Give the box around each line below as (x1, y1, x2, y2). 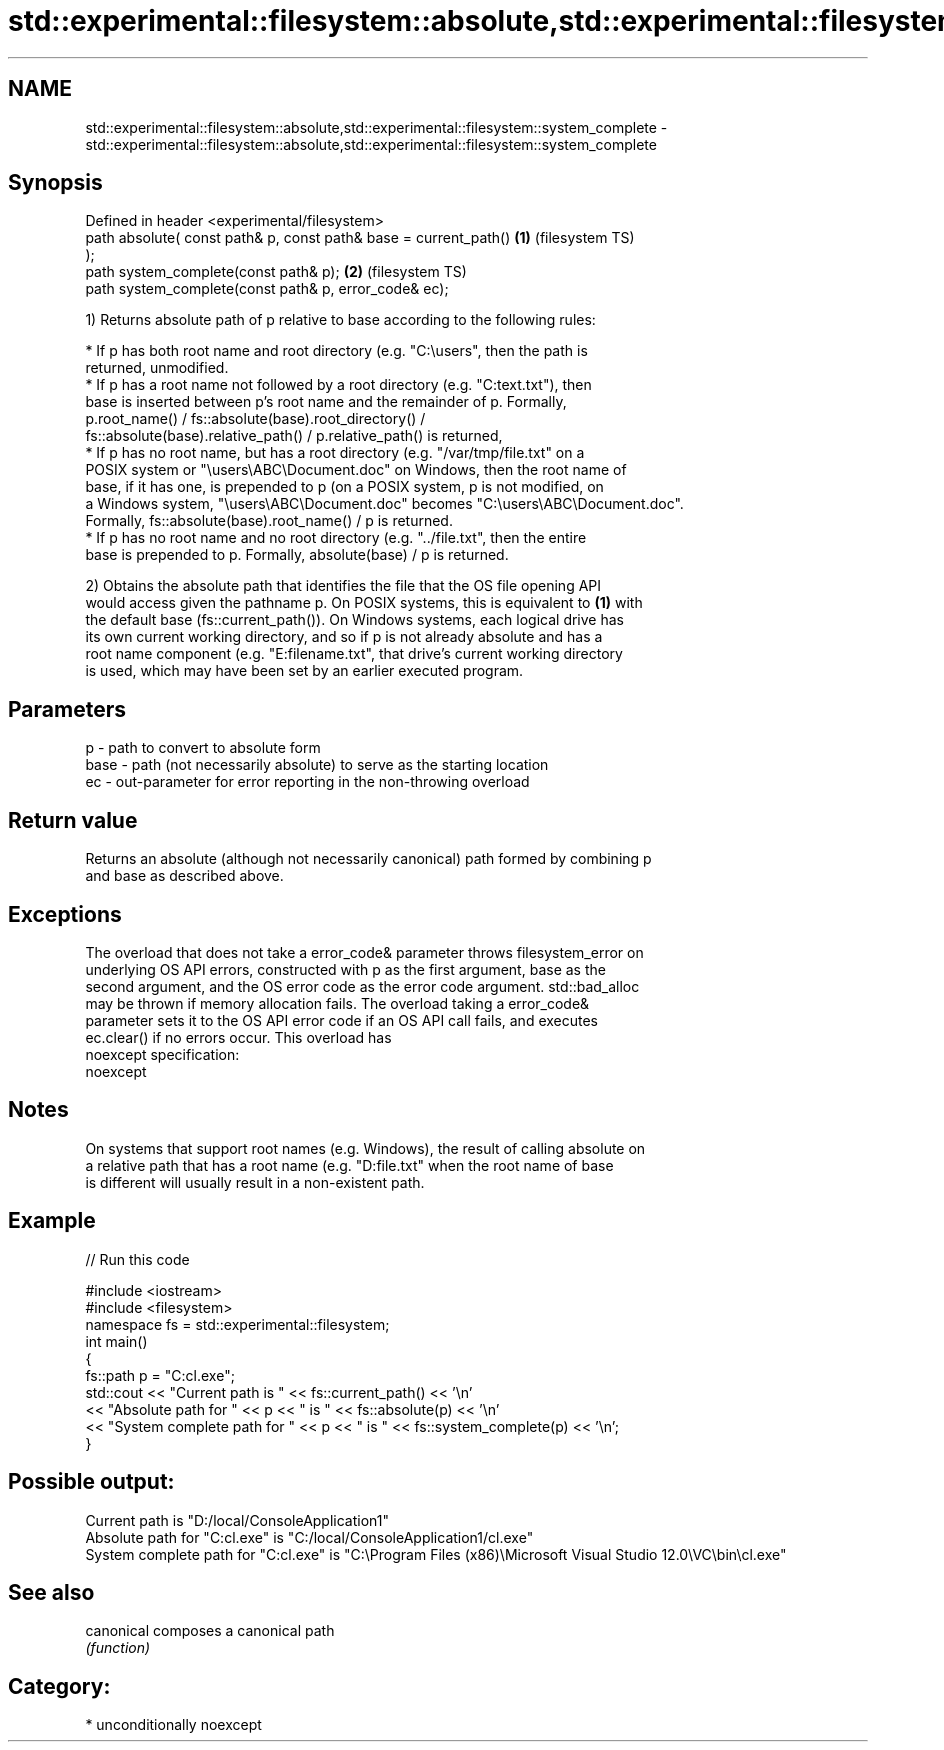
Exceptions (8, 901, 122, 927)
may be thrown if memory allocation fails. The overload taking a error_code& (85, 994, 590, 1012)
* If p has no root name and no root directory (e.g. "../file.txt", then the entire (85, 529, 587, 547)
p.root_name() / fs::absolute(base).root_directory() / (85, 410, 426, 428)
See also (8, 1579, 95, 1605)
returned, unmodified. (85, 359, 229, 377)
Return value (8, 807, 138, 833)
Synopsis (8, 170, 103, 196)
